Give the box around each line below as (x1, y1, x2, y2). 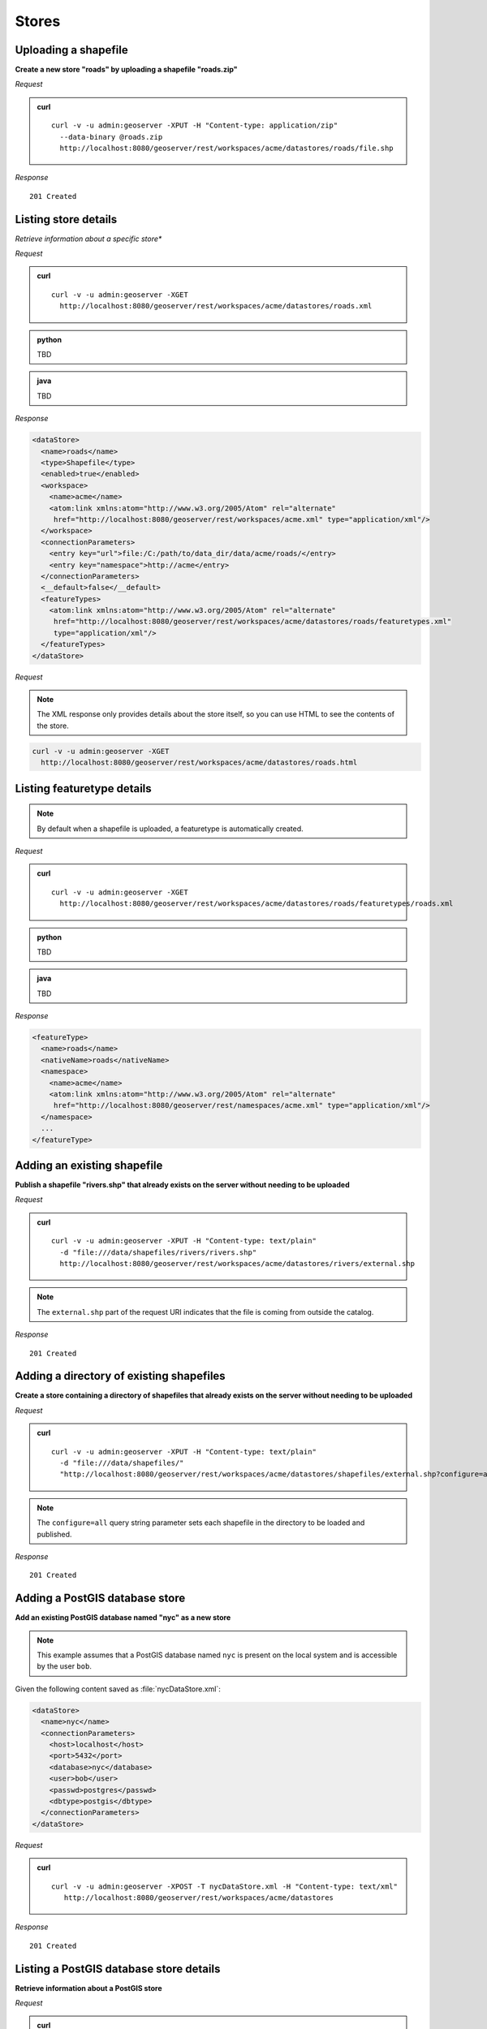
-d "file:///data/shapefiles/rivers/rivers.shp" (59, 1247, 257, 1257)
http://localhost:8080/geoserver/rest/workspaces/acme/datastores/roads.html (41, 758, 358, 767)
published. (37, 1529, 72, 1539)
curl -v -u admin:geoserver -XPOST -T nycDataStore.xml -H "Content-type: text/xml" (51, 1881, 398, 1891)
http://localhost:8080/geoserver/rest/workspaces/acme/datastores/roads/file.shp (59, 144, 394, 153)
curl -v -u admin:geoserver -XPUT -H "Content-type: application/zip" (51, 121, 338, 130)
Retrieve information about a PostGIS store (15, 1983, 162, 1992)
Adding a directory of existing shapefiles (15, 1369, 226, 1383)
